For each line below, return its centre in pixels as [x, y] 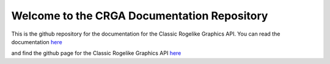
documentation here [37, 42]
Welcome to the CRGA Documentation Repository [140, 16]
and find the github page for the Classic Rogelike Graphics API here [96, 53]
